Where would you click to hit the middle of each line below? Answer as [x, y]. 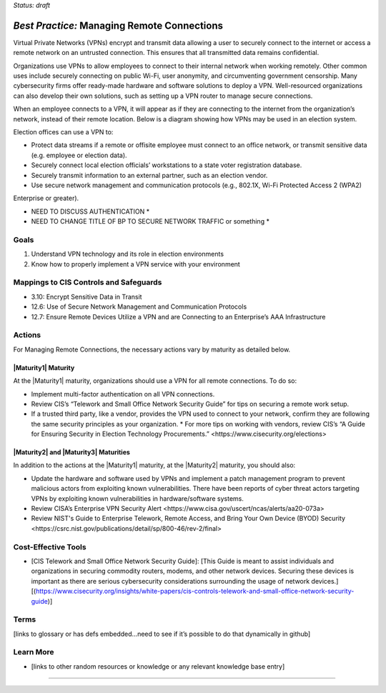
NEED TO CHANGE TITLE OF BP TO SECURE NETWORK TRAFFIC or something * [150, 221]
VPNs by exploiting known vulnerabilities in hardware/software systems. [138, 498]
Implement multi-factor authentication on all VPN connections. [123, 394]
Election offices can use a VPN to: [63, 132]
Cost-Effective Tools [50, 547]
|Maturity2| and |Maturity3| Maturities [71, 452]
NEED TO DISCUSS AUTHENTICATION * [90, 211]
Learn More [34, 652]
